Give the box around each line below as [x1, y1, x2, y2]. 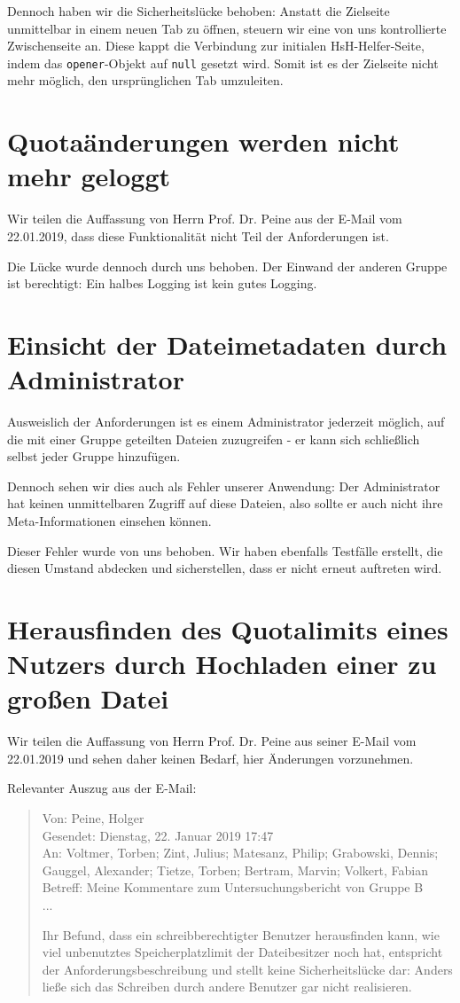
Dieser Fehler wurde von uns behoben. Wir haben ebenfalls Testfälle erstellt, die [7, 541, 443, 560]
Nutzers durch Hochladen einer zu [7, 646, 437, 682]
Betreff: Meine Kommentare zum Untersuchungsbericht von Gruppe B [42, 878, 424, 897]
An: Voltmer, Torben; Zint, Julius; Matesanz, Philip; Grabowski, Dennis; [42, 843, 439, 862]
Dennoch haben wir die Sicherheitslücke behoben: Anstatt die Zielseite [7, 2, 390, 20]
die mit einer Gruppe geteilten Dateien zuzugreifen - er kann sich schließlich [7, 429, 420, 448]
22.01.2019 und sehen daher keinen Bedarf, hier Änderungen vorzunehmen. [7, 748, 414, 767]
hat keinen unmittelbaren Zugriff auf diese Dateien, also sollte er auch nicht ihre [7, 494, 443, 513]
